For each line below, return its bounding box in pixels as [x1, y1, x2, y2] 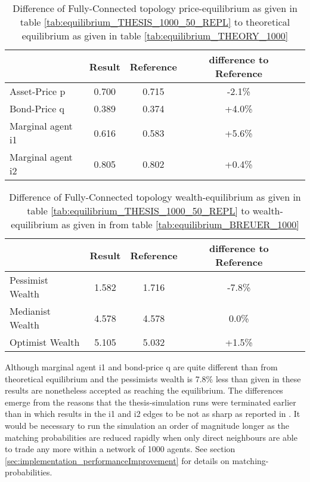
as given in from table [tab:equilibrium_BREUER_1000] [61, 217, 299, 231]
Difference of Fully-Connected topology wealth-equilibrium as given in [9, 190, 301, 204]
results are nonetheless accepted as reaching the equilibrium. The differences [5, 384, 283, 397]
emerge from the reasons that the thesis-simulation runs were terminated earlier [5, 395, 296, 408]
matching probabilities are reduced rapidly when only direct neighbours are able [5, 431, 297, 443]
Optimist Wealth [10, 335, 80, 349]
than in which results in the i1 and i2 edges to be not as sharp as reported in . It [5, 407, 300, 420]
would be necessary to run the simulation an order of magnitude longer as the [5, 419, 289, 431]
